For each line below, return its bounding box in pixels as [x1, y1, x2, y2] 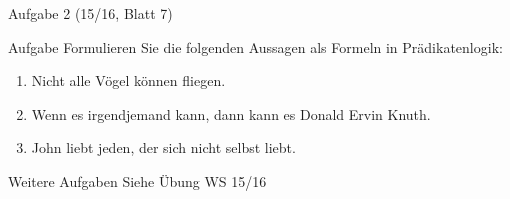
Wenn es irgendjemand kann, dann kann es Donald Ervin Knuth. [31, 103, 431, 124]
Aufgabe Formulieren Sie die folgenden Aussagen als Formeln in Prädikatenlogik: [8, 36, 503, 57]
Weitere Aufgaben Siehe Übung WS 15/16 [8, 170, 267, 191]
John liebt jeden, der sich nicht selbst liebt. [31, 137, 296, 158]
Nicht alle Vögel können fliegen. [31, 70, 226, 91]
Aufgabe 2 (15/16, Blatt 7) [8, 3, 173, 23]
